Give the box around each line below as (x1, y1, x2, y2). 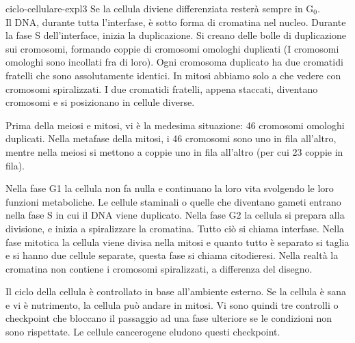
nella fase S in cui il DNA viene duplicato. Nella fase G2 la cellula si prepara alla (5, 208, 345, 222)
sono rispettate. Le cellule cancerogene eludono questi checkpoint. (5, 325, 280, 339)
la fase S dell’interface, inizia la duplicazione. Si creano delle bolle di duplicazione (5, 28, 346, 42)
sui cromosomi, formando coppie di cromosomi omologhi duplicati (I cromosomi (5, 41, 339, 55)
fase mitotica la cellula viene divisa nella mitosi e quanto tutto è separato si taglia (5, 234, 350, 249)
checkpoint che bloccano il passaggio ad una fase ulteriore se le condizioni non (5, 311, 332, 325)
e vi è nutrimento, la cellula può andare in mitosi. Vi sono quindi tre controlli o (5, 297, 339, 312)
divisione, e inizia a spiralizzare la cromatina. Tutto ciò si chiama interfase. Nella (5, 221, 345, 235)
